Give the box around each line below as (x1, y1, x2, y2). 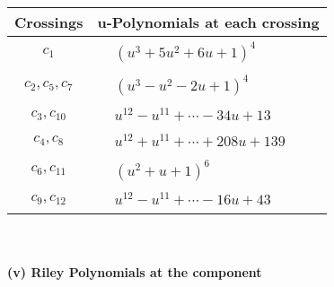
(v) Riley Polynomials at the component (7, 262, 262, 281)
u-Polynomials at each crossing (97, 12, 320, 32)
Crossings (14, 12, 83, 32)
